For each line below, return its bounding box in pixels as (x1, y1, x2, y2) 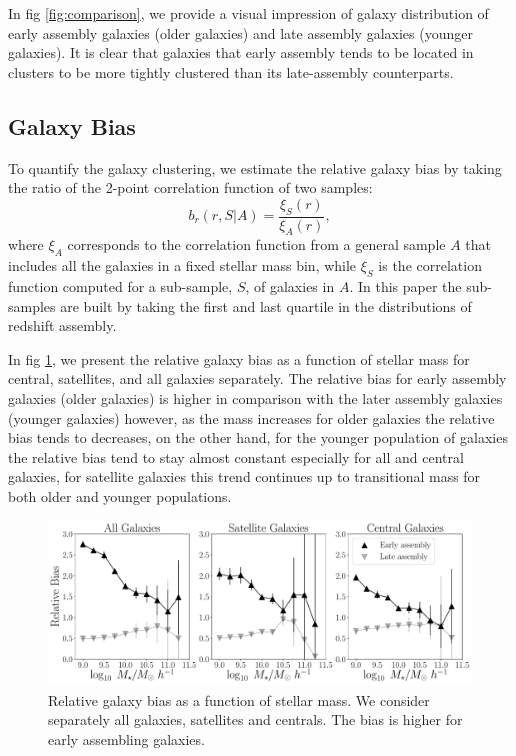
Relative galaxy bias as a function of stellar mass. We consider (48, 689, 430, 710)
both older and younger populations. (8, 485, 232, 506)
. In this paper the (349, 275, 462, 296)
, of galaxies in (245, 275, 335, 296)
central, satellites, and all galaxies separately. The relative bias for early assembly (8, 368, 507, 389)
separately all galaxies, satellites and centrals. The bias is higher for (48, 709, 463, 730)
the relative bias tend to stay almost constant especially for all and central (8, 446, 464, 467)
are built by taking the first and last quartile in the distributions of (60, 295, 472, 316)
